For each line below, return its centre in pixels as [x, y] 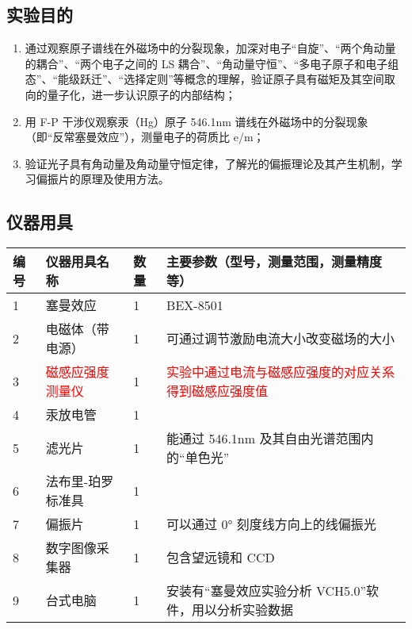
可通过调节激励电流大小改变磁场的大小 [281, 339]
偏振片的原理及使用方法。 [103, 179]
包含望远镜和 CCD [221, 558]
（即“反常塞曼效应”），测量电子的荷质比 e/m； [145, 137]
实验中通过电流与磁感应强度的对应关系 [281, 372]
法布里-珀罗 [80, 481]
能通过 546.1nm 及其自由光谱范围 [264, 439]
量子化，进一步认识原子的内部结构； [141, 94]
